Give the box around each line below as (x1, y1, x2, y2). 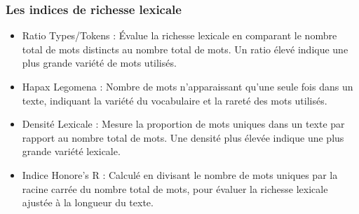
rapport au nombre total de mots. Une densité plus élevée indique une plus (22, 130, 344, 145)
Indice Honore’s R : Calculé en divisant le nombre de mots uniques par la (22, 167, 338, 182)
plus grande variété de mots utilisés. (22, 55, 177, 70)
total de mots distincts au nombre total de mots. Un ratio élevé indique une (22, 41, 348, 56)
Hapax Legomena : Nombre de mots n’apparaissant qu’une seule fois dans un (22, 79, 353, 93)
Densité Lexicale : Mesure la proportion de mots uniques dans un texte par (22, 116, 345, 131)
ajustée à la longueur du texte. (22, 195, 154, 210)
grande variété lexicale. (22, 144, 121, 159)
